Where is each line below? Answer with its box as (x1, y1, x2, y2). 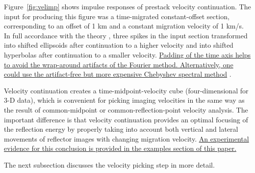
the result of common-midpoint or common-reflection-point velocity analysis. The (4, 104, 248, 115)
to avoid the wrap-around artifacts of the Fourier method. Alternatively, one (4, 59, 233, 69)
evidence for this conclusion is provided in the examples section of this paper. (4, 143, 236, 153)
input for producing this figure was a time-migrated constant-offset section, (4, 11, 229, 21)
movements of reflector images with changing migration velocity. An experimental (4, 133, 249, 144)
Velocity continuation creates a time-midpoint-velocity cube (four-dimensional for (4, 85, 249, 95)
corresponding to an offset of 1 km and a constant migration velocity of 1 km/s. (4, 21, 244, 31)
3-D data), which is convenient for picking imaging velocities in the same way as (4, 95, 245, 105)
